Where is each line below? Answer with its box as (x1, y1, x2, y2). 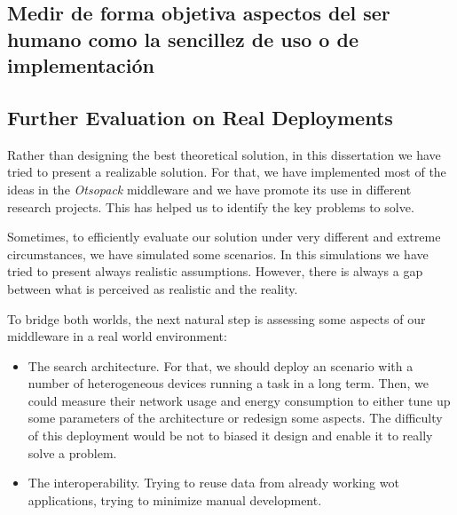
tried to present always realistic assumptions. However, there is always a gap (7, 262, 423, 281)
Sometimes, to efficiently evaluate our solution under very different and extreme (7, 227, 441, 246)
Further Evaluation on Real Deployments (7, 103, 393, 131)
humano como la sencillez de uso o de (7, 25, 359, 52)
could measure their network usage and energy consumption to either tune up (28, 391, 451, 409)
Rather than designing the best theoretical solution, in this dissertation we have (7, 145, 441, 163)
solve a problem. (28, 443, 117, 462)
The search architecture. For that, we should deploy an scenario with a (28, 356, 414, 375)
